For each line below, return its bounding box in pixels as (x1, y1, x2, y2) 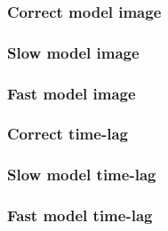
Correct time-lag (7, 123, 128, 145)
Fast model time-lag (7, 204, 153, 227)
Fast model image (7, 82, 136, 104)
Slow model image (7, 41, 140, 63)
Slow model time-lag (7, 163, 156, 186)
